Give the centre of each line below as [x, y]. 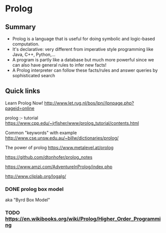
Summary [21, 27]
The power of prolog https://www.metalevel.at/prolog [59, 147]
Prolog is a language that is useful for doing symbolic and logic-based [83, 39]
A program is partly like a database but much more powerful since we [83, 60]
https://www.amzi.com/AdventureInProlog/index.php [59, 167]
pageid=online [20, 108]
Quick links [23, 91]
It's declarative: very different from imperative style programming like [83, 49]
